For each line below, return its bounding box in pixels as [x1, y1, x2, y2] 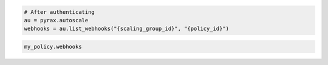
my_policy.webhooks [24, 43, 82, 50]
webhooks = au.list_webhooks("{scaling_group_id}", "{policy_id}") [24, 25, 230, 32]
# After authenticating [24, 8, 95, 15]
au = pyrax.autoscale [24, 17, 89, 23]
